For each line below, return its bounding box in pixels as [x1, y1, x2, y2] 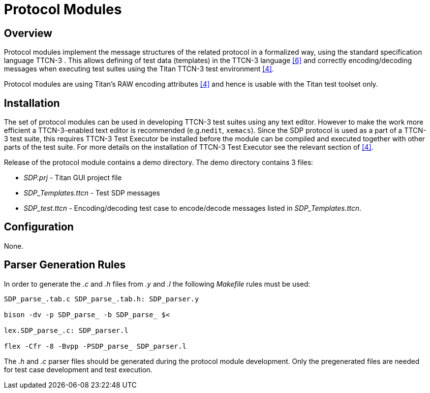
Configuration [4, 221, 74, 233]
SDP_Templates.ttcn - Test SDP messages [24, 189, 160, 197]
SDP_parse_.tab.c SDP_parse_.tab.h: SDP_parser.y [4, 295, 199, 303]
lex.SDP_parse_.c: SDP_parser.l [4, 326, 128, 334]
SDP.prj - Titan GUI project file [24, 173, 122, 182]
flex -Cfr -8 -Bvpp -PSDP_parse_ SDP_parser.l [4, 342, 186, 350]
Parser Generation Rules [4, 259, 126, 271]
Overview [4, 27, 53, 39]
